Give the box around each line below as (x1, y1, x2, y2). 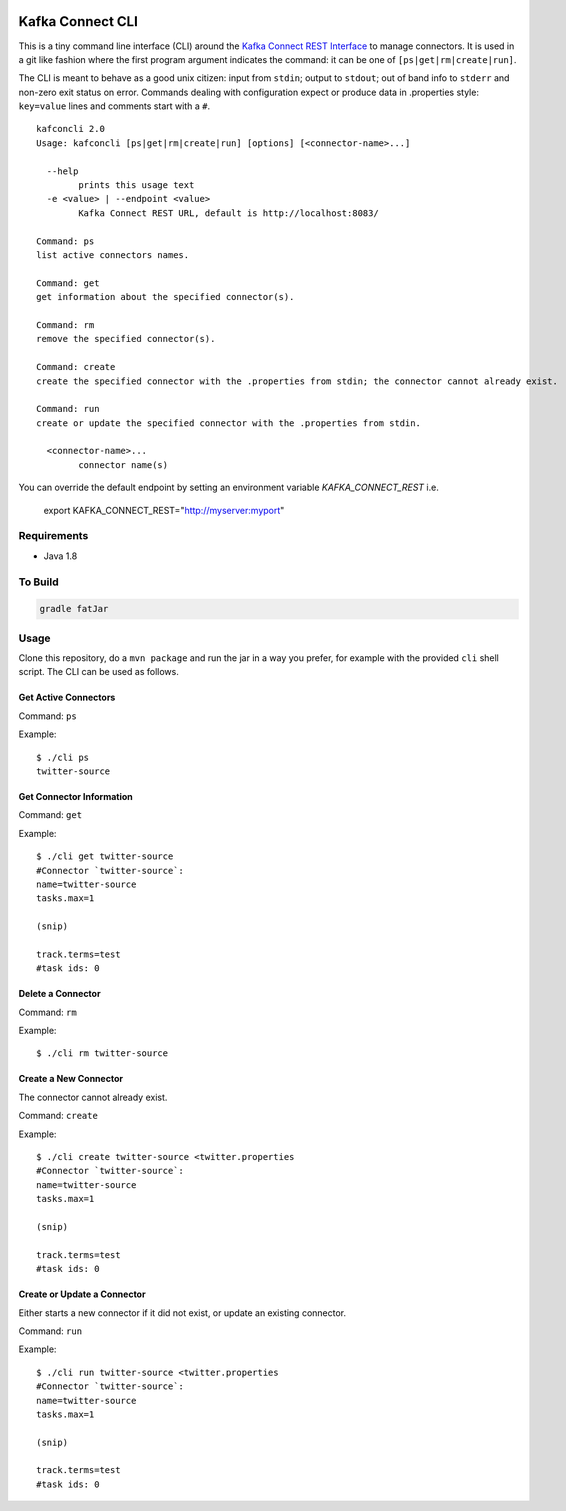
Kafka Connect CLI (18, 13, 139, 30)
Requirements (18, 529, 89, 543)
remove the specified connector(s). (36, 333, 216, 345)
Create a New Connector (18, 1073, 124, 1085)
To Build (18, 575, 59, 589)
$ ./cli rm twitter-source (36, 1048, 169, 1059)
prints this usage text (78, 180, 195, 191)
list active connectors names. (36, 249, 190, 260)
